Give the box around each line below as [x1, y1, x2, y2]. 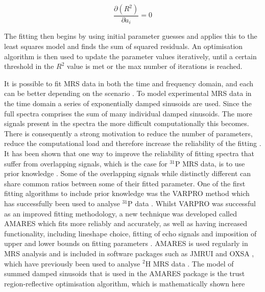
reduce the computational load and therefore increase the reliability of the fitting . [4, 138, 261, 149]
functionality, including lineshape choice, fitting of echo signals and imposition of [4, 228, 257, 238]
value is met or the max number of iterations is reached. [67, 61, 243, 71]
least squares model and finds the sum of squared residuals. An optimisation [4, 41, 243, 52]
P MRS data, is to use [175, 158, 245, 168]
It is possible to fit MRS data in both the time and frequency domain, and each [4, 78, 254, 88]
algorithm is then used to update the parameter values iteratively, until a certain [4, 51, 257, 61]
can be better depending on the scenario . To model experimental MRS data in [4, 88, 252, 99]
